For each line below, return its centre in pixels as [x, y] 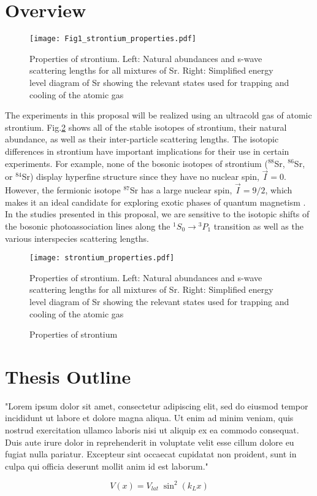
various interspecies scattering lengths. [77, 238]
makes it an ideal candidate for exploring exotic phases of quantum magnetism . [155, 202]
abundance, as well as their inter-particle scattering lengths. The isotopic [142, 139]
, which [279, 190]
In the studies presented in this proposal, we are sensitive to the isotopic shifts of [157, 214]
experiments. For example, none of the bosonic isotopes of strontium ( [136, 163]
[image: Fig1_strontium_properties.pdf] [113, 39]
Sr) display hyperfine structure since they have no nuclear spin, [140, 176]
